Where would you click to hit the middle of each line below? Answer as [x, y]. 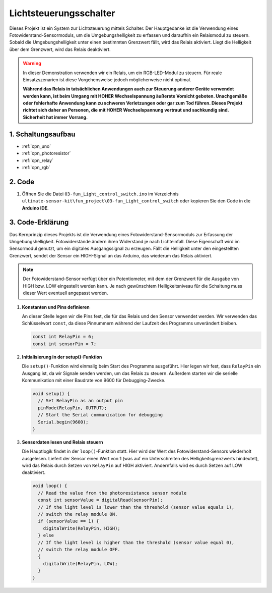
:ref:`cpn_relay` [38, 160]
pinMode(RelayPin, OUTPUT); [73, 408]
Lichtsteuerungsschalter [62, 13]
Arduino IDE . [35, 208]
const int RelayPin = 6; [63, 337]
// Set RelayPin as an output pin [81, 401]
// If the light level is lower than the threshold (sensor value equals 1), [136, 507]
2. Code [22, 182]
